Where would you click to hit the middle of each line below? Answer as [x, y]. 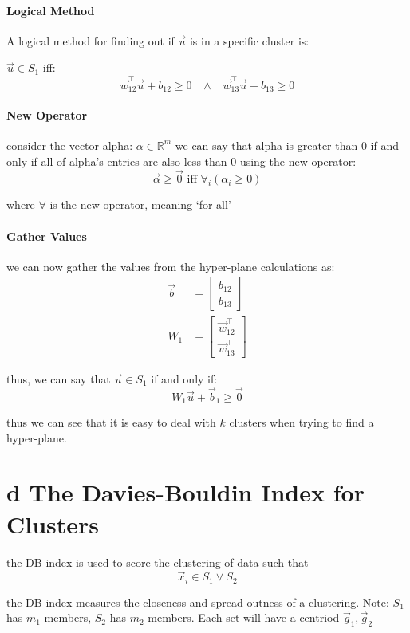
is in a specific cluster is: [249, 40]
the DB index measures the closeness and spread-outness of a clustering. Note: [198, 602]
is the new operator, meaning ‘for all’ [140, 204]
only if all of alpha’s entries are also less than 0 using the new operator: [181, 161]
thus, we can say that [59, 378]
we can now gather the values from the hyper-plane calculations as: [171, 266]
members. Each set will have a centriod [244, 617]
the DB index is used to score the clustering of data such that [158, 562]
